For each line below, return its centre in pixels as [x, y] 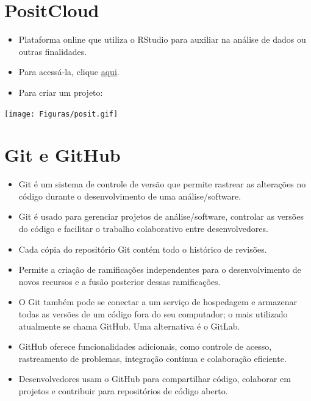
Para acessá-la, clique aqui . [69, 72]
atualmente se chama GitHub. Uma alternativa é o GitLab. [129, 326]
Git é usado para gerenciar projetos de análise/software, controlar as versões [161, 216]
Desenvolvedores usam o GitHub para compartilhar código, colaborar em [155, 379]
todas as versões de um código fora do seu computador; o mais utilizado [153, 314]
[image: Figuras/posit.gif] [61, 114]
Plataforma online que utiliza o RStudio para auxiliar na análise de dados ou [162, 39]
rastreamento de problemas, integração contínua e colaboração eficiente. [152, 358]
